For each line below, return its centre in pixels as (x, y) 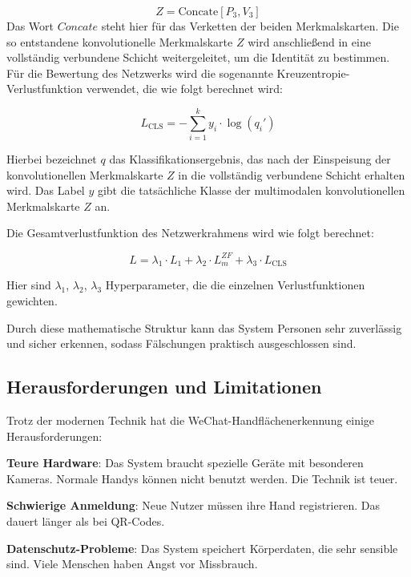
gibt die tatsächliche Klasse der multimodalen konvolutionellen (251, 190)
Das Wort (30, 26)
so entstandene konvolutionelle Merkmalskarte (120, 41)
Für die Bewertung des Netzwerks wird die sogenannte (140, 73)
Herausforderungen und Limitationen (164, 387)
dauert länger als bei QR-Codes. (86, 521)
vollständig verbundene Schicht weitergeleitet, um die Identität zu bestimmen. (198, 57)
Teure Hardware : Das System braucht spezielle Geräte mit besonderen (185, 463)
